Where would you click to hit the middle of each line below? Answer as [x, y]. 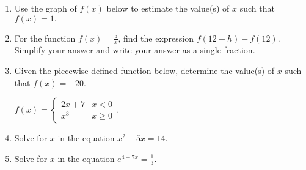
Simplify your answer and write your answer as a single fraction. [135, 50]
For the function [45, 38]
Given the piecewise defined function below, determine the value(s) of [144, 71]
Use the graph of [46, 8]
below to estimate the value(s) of [168, 8]
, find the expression [156, 38]
